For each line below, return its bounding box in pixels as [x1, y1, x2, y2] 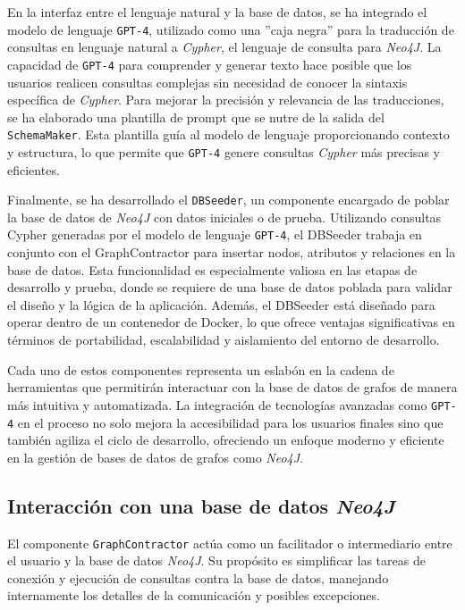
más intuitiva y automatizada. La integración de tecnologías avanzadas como [7, 395, 427, 414]
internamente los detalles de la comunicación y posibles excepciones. [7, 586, 380, 605]
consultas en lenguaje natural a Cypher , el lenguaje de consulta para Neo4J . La [7, 38, 442, 56]
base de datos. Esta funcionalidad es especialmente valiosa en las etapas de [7, 260, 418, 279]
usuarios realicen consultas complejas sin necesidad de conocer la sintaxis [7, 72, 408, 91]
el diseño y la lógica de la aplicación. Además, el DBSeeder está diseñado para [7, 295, 435, 313]
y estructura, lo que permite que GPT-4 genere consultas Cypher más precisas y [7, 142, 440, 161]
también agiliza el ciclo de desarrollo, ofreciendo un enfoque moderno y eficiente [7, 430, 444, 449]
